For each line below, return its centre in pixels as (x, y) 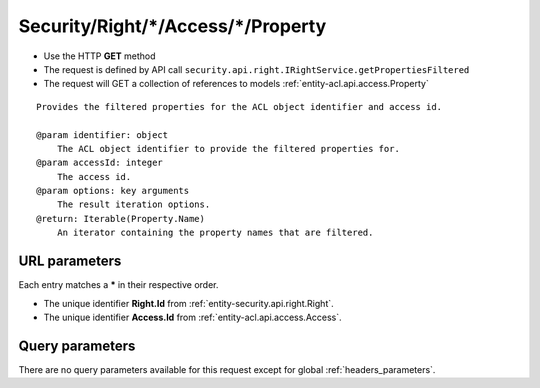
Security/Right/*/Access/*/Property (172, 26)
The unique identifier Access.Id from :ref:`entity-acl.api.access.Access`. (192, 317)
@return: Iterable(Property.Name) (120, 218)
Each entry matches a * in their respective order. (118, 285)
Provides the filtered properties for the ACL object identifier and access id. (239, 106)
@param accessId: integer (100, 163)
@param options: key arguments (113, 191)
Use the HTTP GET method (99, 56)
